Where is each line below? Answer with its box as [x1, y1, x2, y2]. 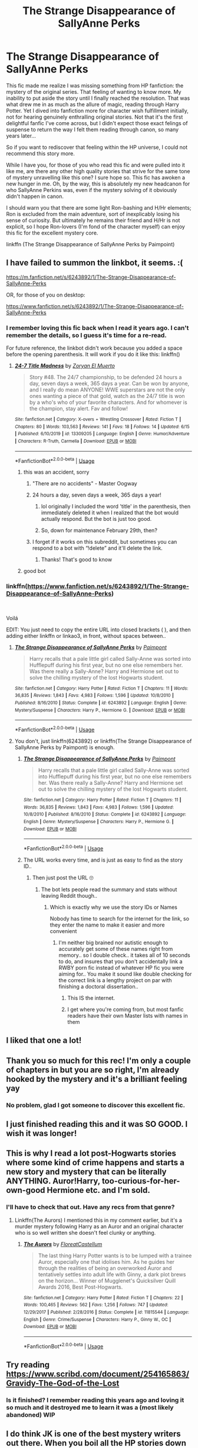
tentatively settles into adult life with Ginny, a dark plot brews [38, 1271, 186, 1278]
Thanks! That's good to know [41, 556, 113, 563]
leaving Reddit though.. [41, 892, 98, 899]
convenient [49, 927, 77, 934]
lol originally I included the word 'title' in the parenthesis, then [41, 503, 190, 510]
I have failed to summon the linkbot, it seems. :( [6, 258, 183, 268]
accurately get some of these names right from [58, 945, 173, 952]
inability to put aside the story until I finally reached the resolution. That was [6, 94, 190, 102]
